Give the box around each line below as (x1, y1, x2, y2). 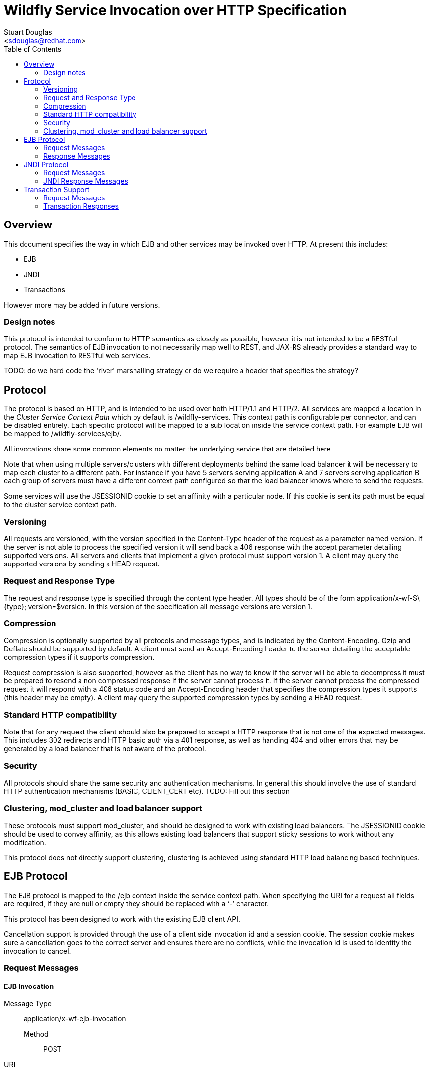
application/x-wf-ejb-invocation (24, 1015, 126, 1023)
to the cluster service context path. (4, 500, 117, 509)
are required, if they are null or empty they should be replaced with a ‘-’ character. (4, 899, 269, 908)
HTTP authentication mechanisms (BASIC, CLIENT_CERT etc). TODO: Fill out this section (4, 787, 290, 795)
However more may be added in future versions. (4, 300, 160, 309)
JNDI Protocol (24, 160, 69, 169)
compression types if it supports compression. (4, 653, 155, 662)
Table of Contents (4, 44, 62, 53)
